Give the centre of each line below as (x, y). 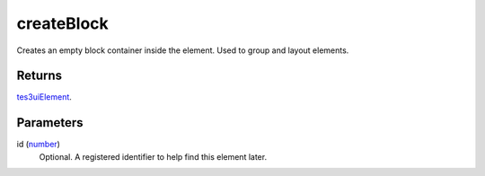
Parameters (50, 123)
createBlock (63, 23)
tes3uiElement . (44, 97)
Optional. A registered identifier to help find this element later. (153, 156)
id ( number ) (38, 145)
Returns (40, 76)
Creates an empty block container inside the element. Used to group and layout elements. (183, 50)
